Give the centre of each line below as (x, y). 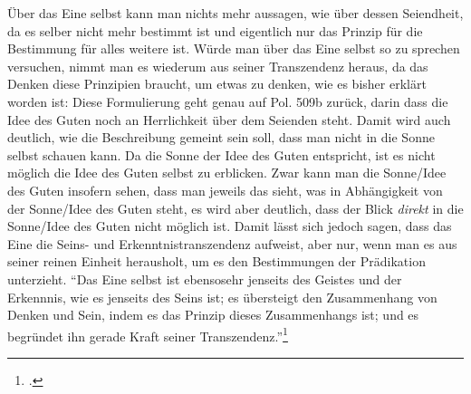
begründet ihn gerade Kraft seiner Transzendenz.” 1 (148, 334)
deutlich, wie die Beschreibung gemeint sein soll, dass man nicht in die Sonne (221, 137)
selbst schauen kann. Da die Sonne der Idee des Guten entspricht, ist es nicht (221, 154)
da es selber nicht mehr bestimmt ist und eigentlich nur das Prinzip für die (215, 30)
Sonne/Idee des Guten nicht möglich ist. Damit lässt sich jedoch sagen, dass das (230, 226)
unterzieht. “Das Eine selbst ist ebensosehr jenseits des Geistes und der (205, 279)
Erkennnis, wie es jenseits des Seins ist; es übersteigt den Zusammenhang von (222, 297)
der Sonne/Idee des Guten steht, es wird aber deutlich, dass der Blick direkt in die (235, 208)
